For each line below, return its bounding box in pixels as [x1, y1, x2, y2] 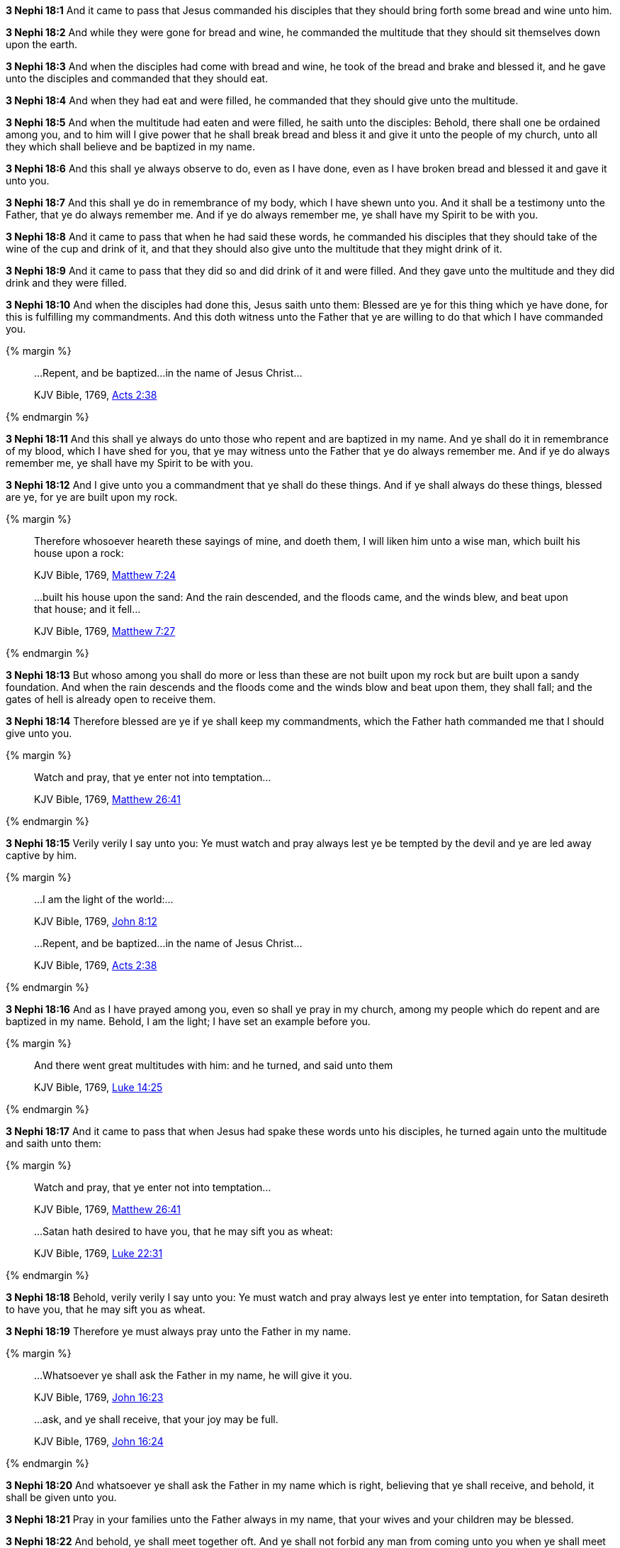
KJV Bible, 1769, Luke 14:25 [34, 1081, 163, 1093]
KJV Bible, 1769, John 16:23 [34, 1391, 164, 1403]
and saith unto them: [6, 1137, 101, 1149]
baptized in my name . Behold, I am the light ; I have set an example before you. [6, 1015, 371, 1027]
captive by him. [6, 849, 77, 861]
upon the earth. [6, 38, 77, 50]
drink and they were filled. [6, 277, 128, 289]
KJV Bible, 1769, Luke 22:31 [34, 1247, 163, 1259]
